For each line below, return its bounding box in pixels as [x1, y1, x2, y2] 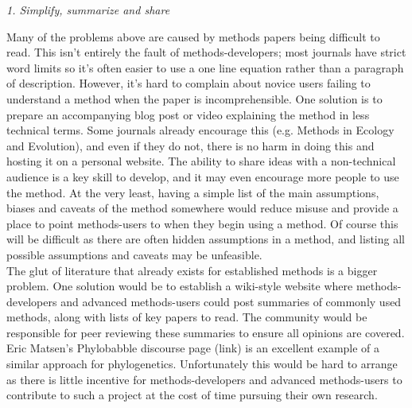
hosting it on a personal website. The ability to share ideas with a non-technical [6, 153, 396, 169]
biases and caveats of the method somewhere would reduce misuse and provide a [6, 200, 398, 216]
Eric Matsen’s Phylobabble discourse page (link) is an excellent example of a [6, 340, 380, 356]
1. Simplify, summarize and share [6, 2, 170, 17]
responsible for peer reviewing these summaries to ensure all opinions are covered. [6, 324, 405, 340]
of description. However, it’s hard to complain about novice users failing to [6, 75, 371, 91]
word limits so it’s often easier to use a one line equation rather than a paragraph [6, 59, 404, 76]
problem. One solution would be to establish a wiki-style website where [6, 278, 353, 294]
